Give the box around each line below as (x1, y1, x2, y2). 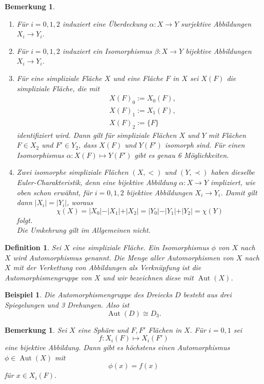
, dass (78, 139, 97, 150)
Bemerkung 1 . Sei (5, 324, 67, 335)
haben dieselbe (211, 167, 255, 177)
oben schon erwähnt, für (16, 187, 92, 197)
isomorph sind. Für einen (165, 139, 245, 150)
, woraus (67, 197, 93, 208)
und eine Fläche (113, 72, 163, 83)
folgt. (16, 214, 33, 225)
